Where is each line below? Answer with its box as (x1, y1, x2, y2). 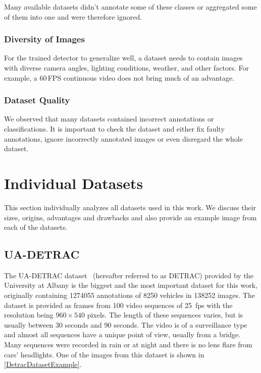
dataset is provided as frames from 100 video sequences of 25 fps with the (4, 299, 233, 310)
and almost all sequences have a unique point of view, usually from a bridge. (4, 329, 241, 340)
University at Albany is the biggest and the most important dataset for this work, (4, 280, 257, 290)
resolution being (4, 309, 54, 320)
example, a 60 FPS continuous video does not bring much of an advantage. (4, 72, 234, 83)
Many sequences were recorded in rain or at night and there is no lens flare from (4, 339, 252, 350)
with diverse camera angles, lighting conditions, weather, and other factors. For (4, 63, 249, 73)
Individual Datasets (4, 172, 143, 193)
